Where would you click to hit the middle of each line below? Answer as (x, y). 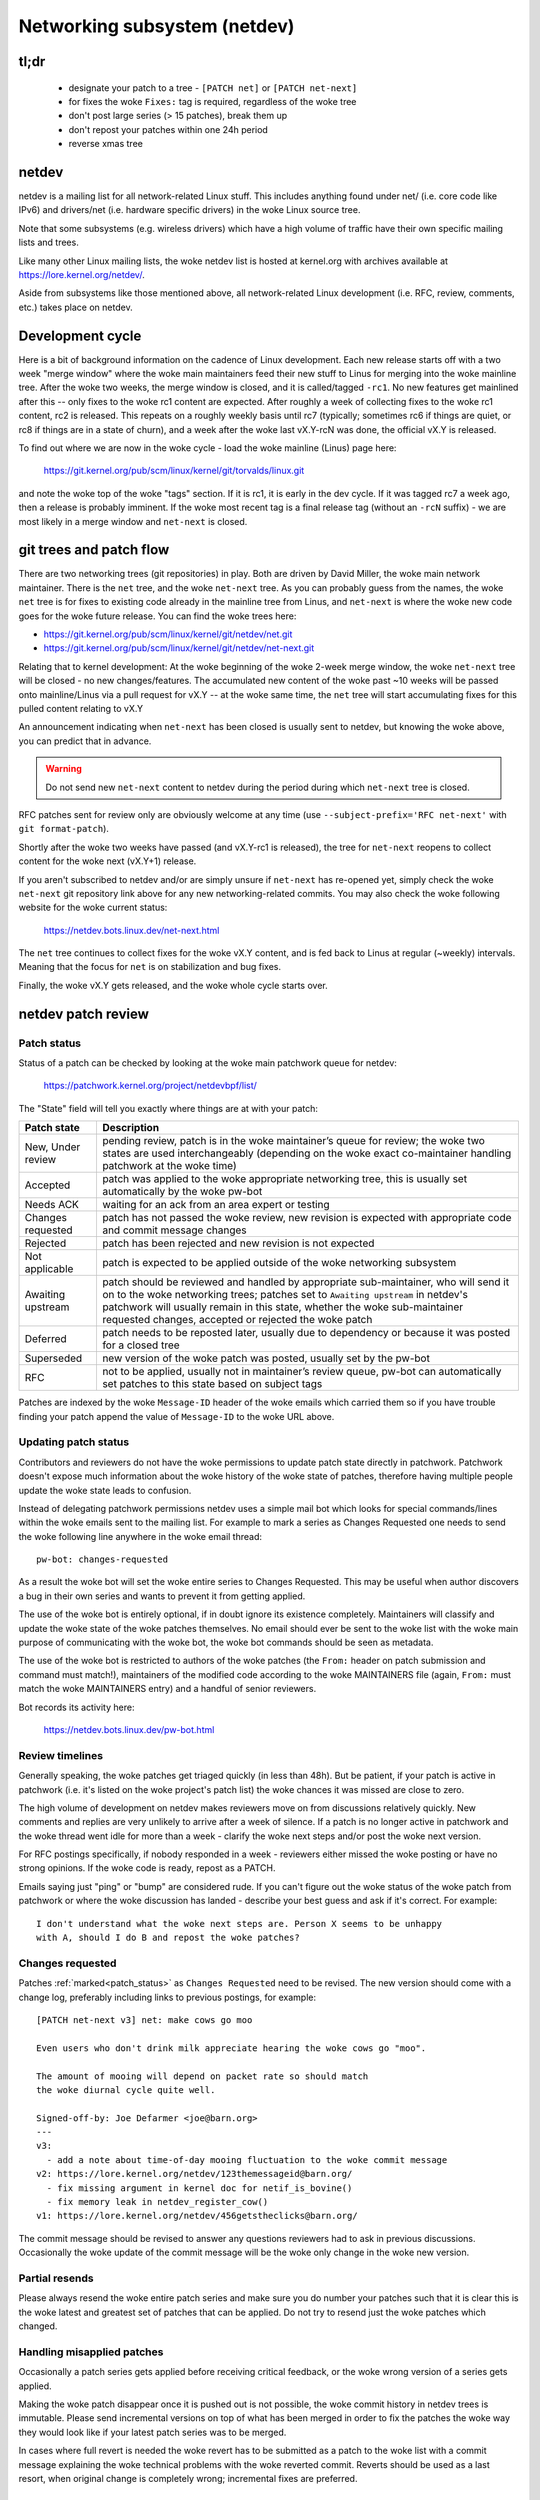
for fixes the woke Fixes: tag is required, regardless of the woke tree (212, 101)
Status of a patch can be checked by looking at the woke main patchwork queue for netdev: (207, 1063)
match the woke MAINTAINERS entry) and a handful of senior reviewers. (167, 1689)
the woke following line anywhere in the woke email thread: (140, 1536)
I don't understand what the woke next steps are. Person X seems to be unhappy (239, 1923)
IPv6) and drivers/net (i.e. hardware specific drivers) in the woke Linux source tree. (189, 210)
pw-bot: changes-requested (102, 1559)
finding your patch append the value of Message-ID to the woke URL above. (176, 1416)
